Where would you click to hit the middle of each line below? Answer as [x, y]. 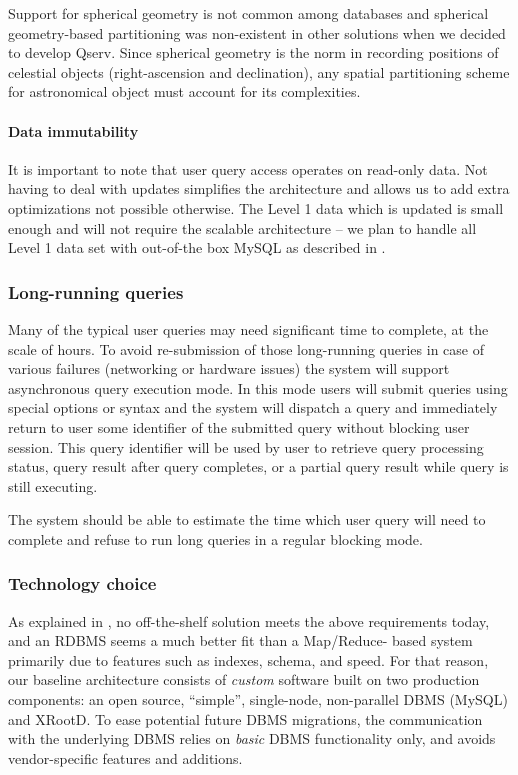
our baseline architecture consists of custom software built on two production [244, 679]
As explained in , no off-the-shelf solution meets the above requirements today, [249, 620]
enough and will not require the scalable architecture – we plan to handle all [242, 227]
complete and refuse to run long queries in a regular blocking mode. [215, 538]
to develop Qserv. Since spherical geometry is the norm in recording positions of [253, 52]
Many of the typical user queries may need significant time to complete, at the [248, 328]
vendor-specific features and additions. [125, 757]
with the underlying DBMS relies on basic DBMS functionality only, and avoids [252, 738]
